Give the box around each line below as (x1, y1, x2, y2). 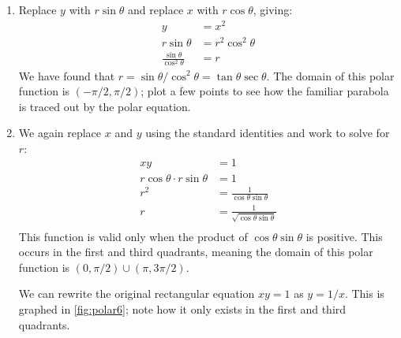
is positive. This (305, 228, 383, 244)
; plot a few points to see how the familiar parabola (141, 83, 389, 99)
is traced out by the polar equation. (18, 98, 191, 114)
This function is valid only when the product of (18, 228, 248, 244)
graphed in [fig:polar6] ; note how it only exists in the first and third (18, 301, 347, 318)
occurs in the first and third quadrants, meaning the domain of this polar (18, 243, 373, 260)
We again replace (18, 124, 102, 141)
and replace (128, 2, 184, 17)
